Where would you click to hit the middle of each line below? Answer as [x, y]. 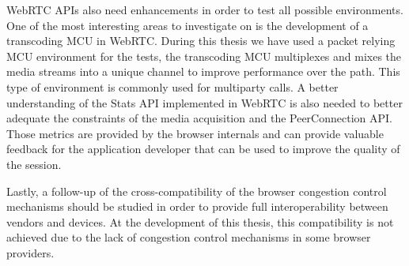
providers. [30, 252]
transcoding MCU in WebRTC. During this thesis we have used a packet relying [201, 41]
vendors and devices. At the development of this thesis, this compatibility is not [200, 221]
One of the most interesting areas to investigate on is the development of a [187, 25]
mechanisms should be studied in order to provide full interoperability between [197, 206]
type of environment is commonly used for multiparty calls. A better [172, 86]
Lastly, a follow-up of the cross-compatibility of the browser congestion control [197, 191]
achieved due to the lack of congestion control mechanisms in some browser [189, 237]
